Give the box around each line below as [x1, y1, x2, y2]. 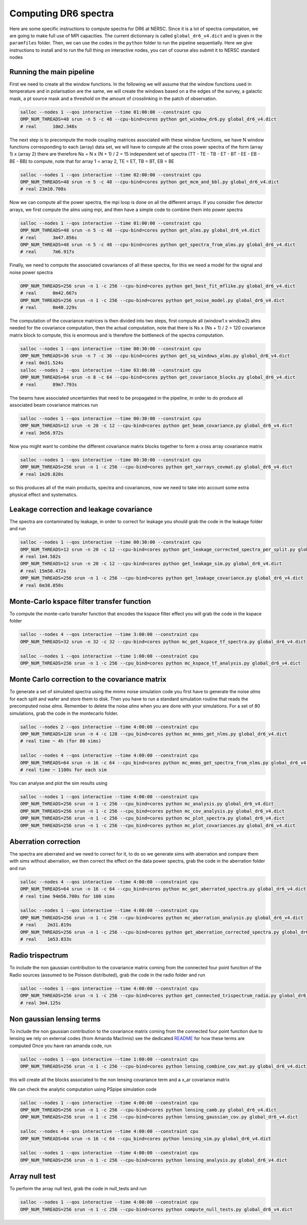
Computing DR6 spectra [9, 8, 114, 19]
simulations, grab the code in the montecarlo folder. [9, 710, 119, 716]
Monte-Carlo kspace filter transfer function [9, 597, 151, 606]
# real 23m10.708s [20, 186, 67, 192]
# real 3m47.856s [20, 235, 77, 240]
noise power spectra [9, 269, 53, 275]
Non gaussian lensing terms [9, 1014, 101, 1023]
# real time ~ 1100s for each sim [20, 766, 107, 773]
